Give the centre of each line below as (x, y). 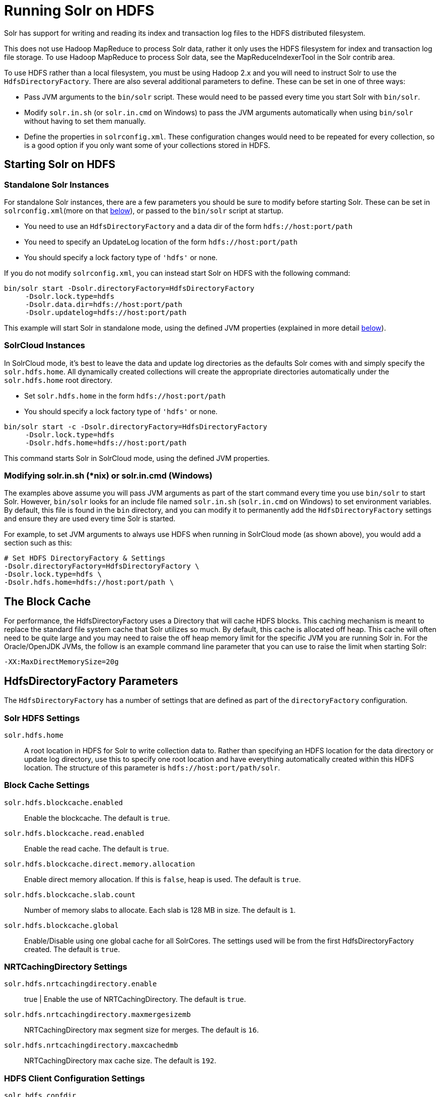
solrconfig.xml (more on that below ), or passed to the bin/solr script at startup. (144, 210)
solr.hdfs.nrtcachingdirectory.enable (81, 984)
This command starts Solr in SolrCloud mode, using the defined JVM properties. (137, 458)
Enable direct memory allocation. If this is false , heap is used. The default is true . (163, 879)
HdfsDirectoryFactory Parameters (91, 681)
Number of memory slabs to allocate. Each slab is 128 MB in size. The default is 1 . (160, 910)
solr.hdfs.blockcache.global (61, 925)
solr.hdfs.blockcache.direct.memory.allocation (100, 864)
